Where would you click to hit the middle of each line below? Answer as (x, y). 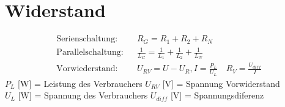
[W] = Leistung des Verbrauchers (80, 83)
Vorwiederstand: (87, 69)
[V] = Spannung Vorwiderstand (221, 83)
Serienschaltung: (87, 39)
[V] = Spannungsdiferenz (217, 95)
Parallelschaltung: (90, 53)
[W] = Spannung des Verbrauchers (83, 95)
